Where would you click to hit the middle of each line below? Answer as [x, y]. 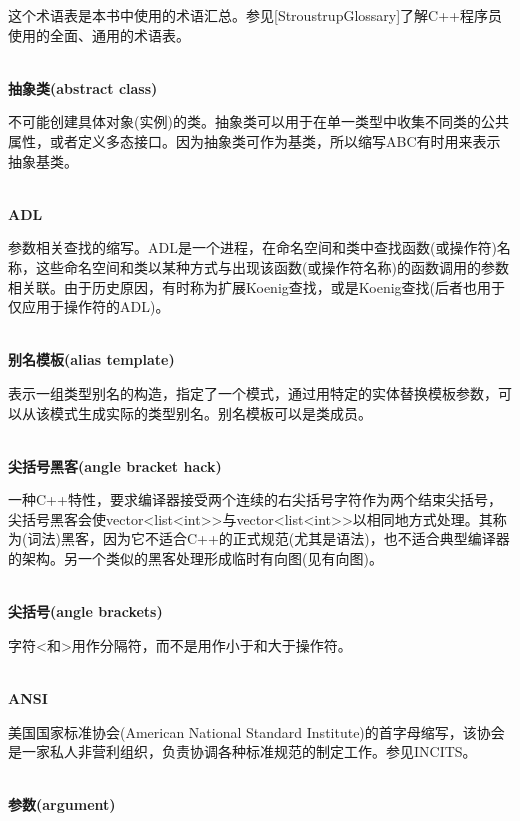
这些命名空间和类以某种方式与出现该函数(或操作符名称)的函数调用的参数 [272, 266]
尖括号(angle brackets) [85, 611]
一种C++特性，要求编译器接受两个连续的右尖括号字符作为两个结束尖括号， [255, 499]
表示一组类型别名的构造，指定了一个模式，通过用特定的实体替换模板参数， [253, 392]
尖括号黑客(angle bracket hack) [115, 465]
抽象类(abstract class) [83, 87]
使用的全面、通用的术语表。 [99, 34]
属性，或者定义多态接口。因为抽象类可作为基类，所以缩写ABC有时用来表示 [254, 140]
